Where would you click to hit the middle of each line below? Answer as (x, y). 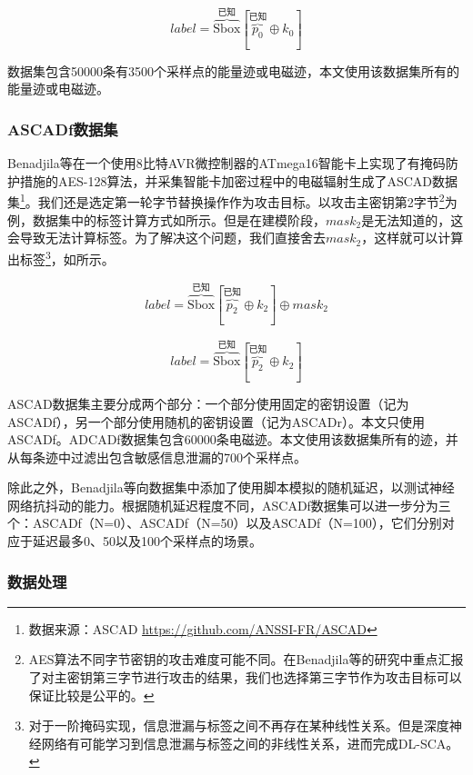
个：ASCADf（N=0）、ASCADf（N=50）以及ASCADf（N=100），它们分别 (225, 523)
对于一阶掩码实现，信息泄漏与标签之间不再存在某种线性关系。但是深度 (239, 725)
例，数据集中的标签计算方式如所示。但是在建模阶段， (166, 219)
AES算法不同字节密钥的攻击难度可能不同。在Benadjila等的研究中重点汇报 (246, 659)
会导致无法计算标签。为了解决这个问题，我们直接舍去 (166, 238)
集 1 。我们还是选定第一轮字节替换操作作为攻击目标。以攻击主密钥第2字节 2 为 (232, 201)
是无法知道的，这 (413, 219)
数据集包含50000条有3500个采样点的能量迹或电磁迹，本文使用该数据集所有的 (233, 70)
